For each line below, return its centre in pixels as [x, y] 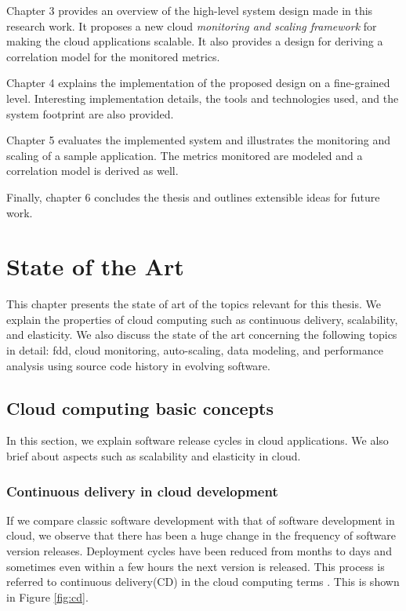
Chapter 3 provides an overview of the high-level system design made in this [190, 10]
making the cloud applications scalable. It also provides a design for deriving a [195, 41]
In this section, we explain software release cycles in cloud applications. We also [198, 440]
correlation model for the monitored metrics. [113, 56]
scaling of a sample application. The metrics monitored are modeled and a [185, 155]
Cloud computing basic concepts [140, 407]
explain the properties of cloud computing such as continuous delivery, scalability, [202, 319]
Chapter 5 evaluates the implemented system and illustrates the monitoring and [199, 140]
